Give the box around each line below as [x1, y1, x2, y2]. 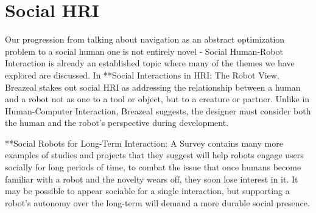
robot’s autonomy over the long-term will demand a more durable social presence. [5, 196, 310, 209]
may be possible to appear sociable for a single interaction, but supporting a [5, 184, 290, 197]
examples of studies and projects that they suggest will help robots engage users [5, 148, 304, 161]
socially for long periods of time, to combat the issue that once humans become [5, 161, 301, 173]
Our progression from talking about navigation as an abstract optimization [5, 33, 285, 46]
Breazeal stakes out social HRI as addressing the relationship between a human [5, 80, 301, 93]
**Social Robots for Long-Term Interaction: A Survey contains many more [5, 136, 283, 149]
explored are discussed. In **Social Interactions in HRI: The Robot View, [5, 68, 279, 81]
